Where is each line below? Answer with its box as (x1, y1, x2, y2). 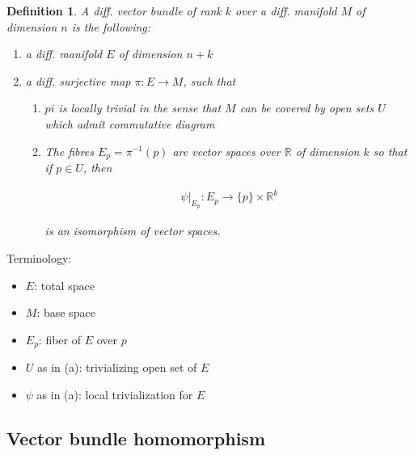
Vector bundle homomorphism (6, 425, 265, 450)
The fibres (44, 142, 94, 159)
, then (82, 159, 112, 176)
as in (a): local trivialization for (36, 385, 193, 402)
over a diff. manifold (235, 2, 337, 19)
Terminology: (6, 249, 72, 266)
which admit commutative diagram (44, 115, 215, 132)
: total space (34, 276, 95, 293)
